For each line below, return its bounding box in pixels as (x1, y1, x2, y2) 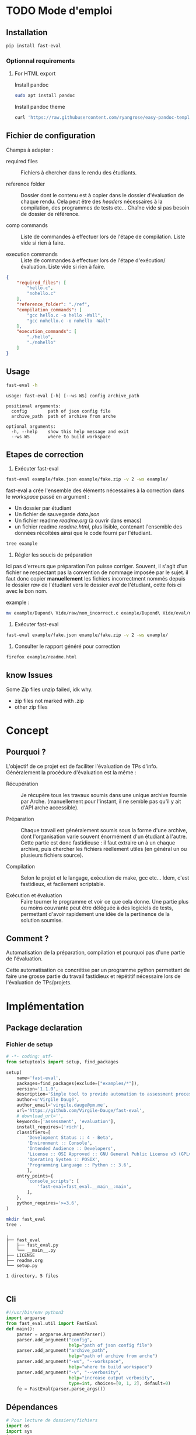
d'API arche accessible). (20, 804, 79, 811)
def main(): (6, 1326, 35, 1332)
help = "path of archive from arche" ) (68, 1353, 158, 1359)
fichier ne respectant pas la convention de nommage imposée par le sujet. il (6, 569, 188, 576)
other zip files (14, 703, 48, 710)
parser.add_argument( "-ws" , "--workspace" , (16, 1359, 124, 1365)
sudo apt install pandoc (14, 92, 75, 99)
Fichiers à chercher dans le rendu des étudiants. (20, 169, 137, 176)
